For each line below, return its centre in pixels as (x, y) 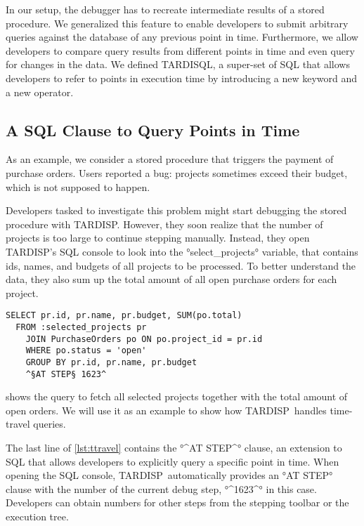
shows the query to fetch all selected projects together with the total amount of (177, 396)
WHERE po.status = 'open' (86, 351)
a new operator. (40, 92)
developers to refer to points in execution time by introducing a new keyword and (182, 78)
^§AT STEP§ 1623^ (66, 374)
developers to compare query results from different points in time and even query (180, 50)
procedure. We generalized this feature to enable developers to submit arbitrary (177, 23)
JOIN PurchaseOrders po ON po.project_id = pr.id (144, 339)
